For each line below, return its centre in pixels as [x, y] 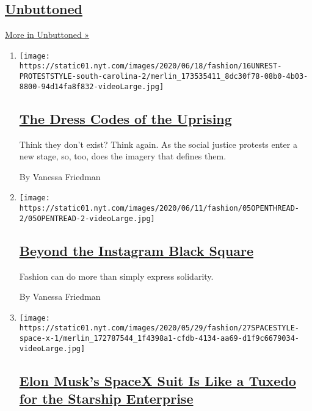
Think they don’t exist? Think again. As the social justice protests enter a [158, 144]
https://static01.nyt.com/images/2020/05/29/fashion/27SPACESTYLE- [159, 328]
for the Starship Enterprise [106, 398]
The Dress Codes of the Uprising [125, 118]
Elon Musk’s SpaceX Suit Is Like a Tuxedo [158, 380]
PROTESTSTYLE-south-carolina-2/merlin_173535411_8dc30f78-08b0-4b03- [164, 77]
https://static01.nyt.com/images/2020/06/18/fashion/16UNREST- [151, 66]
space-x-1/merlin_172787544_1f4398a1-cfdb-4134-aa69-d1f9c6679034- [159, 339]
